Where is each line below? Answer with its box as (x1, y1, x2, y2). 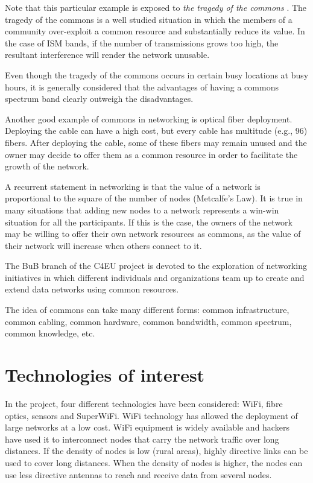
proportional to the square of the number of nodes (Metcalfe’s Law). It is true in (5, 192, 303, 204)
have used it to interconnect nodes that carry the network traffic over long (5, 432, 279, 445)
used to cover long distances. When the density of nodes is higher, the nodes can (5, 456, 303, 469)
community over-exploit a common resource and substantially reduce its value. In (5, 25, 305, 37)
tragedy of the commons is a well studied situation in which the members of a (5, 13, 292, 25)
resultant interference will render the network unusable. (5, 48, 210, 61)
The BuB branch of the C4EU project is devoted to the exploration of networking (5, 259, 307, 272)
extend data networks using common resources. (5, 283, 179, 295)
